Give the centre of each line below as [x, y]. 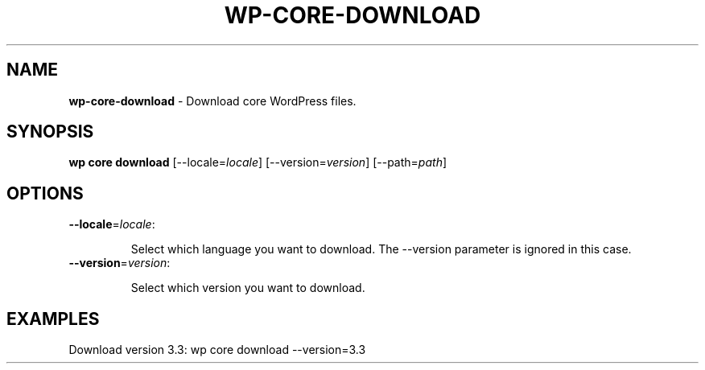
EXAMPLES [53, 319]
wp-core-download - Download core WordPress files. [212, 101]
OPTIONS [45, 193]
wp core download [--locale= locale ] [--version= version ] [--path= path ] [258, 162]
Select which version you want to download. [248, 288]
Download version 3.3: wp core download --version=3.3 [217, 350]
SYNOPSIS [50, 132]
